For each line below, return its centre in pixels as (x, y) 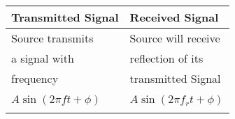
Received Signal (174, 17)
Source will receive (175, 38)
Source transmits (52, 38)
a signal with (43, 58)
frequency (35, 78)
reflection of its (166, 58)
